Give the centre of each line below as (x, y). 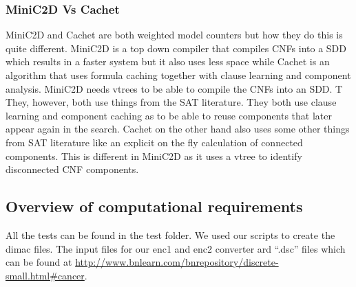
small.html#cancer (45, 275)
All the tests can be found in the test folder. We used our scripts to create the (170, 234)
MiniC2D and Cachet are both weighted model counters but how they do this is (174, 35)
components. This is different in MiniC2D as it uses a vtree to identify (154, 156)
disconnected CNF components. (72, 169)
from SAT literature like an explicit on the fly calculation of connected (154, 142)
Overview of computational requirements (154, 206)
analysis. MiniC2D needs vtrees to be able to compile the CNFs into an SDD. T (174, 88)
